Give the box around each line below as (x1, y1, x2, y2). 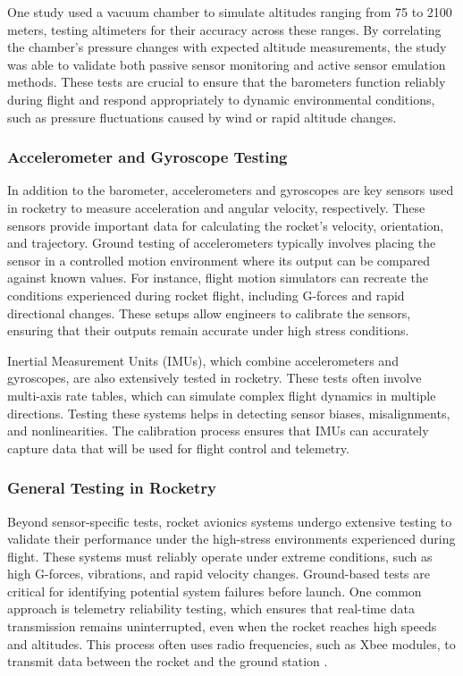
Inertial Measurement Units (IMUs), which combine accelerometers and (7, 351, 399, 369)
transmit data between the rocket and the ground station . (7, 652, 328, 671)
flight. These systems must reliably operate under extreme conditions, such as (7, 546, 433, 565)
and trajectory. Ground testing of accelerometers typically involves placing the (7, 233, 436, 252)
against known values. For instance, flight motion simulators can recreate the (7, 268, 428, 287)
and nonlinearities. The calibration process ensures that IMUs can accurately (7, 421, 429, 440)
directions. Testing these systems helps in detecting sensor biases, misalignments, (7, 403, 450, 422)
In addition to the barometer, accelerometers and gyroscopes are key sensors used (7, 181, 454, 199)
